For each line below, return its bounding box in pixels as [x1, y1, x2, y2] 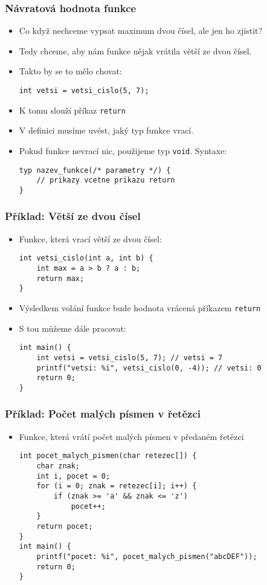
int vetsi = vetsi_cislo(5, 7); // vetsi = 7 [36, 353, 223, 362]
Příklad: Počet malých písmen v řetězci [5, 406, 201, 421]
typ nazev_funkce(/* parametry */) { [19, 166, 171, 175]
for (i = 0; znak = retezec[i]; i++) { [36, 482, 197, 491]
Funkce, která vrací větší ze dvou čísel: [19, 232, 162, 245]
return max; [36, 274, 85, 283]
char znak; [36, 461, 80, 470]
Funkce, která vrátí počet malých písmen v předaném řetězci [19, 430, 244, 442]
